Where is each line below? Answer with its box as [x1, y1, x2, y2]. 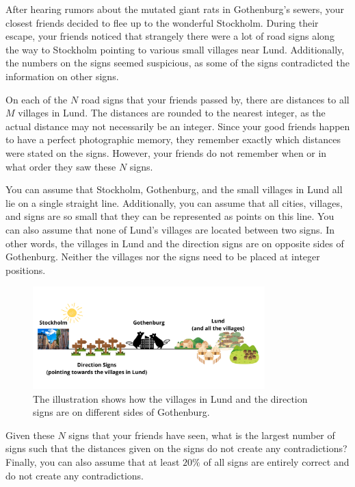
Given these [5, 427, 55, 442]
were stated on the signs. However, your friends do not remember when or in [5, 145, 327, 160]
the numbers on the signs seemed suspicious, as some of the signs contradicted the [5, 55, 350, 70]
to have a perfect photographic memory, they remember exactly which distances [5, 132, 341, 147]
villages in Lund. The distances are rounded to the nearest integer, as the [18, 105, 326, 120]
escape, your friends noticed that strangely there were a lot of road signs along [5, 29, 334, 43]
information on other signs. [5, 68, 119, 83]
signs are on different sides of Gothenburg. [33, 405, 210, 419]
